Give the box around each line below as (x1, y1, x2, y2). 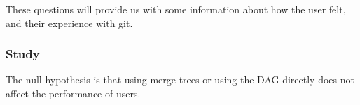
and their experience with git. (6, 15, 133, 30)
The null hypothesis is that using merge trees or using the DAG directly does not (6, 72, 354, 87)
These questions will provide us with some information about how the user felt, (6, 2, 346, 16)
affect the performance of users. (6, 86, 141, 100)
